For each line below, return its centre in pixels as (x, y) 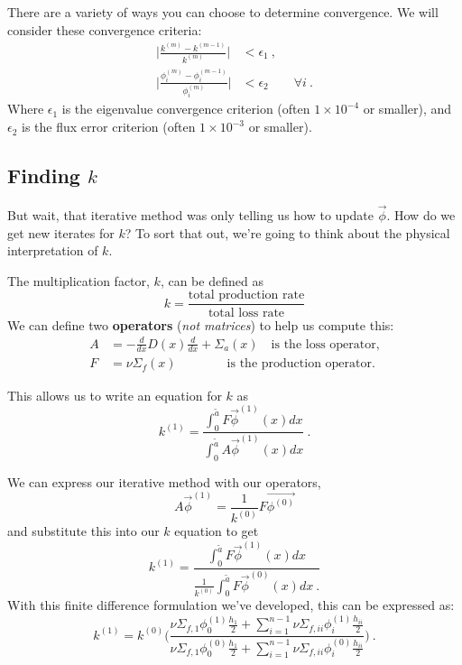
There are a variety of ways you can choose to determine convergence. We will (223, 12)
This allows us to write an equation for (115, 395)
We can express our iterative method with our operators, (164, 481)
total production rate (246, 296)
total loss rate (246, 313)
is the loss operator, (325, 344)
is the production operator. (301, 364)
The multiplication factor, (79, 280)
